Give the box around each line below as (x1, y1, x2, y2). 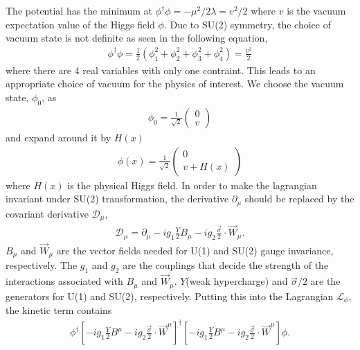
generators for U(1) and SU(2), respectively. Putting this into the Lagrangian (6, 288, 334, 303)
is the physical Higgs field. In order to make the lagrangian (67, 177, 317, 192)
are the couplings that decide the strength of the (123, 258, 329, 272)
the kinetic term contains (6, 303, 112, 317)
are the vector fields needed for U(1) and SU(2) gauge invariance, (56, 243, 334, 257)
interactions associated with (6, 274, 123, 288)
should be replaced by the (244, 191, 354, 206)
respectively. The (6, 258, 78, 272)
